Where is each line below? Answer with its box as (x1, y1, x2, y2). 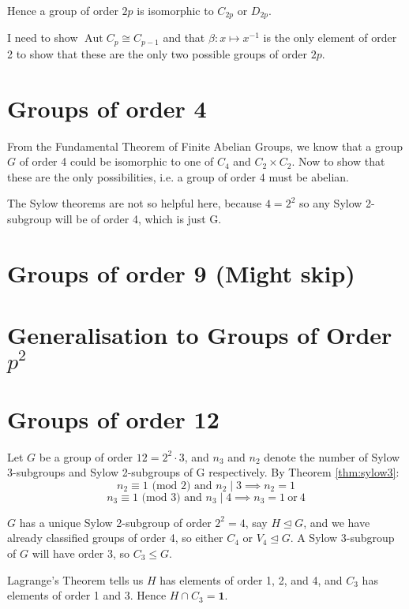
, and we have (303, 514, 370, 530)
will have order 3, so (32, 545, 130, 561)
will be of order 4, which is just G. (54, 211, 222, 226)
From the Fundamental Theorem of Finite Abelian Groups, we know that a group (7, 137, 403, 154)
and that (163, 29, 205, 46)
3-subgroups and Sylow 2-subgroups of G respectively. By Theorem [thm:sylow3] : (7, 464, 400, 480)
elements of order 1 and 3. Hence (7, 587, 167, 603)
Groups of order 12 (7, 402, 220, 435)
